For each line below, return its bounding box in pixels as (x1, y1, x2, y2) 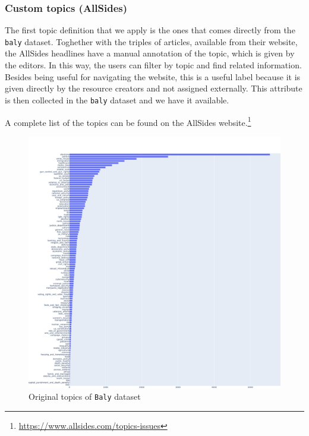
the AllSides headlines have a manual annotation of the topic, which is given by (5, 47, 295, 59)
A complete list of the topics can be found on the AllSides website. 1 (5, 114, 251, 128)
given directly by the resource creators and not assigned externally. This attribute (5, 82, 302, 94)
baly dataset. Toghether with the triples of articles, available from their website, (5, 35, 298, 48)
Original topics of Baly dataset (29, 390, 141, 403)
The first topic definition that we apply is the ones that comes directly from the (5, 24, 295, 36)
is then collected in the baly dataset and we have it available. (5, 93, 229, 106)
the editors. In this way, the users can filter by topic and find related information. (5, 59, 302, 71)
